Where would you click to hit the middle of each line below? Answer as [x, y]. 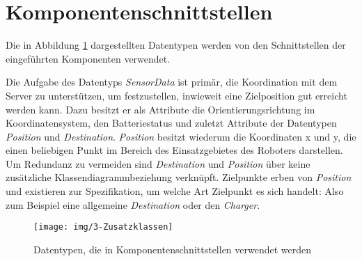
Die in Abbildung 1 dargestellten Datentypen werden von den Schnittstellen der [176, 45]
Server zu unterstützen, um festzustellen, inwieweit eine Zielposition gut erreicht [176, 95]
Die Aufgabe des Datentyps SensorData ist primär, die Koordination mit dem [172, 82]
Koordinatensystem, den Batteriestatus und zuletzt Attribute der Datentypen [171, 123]
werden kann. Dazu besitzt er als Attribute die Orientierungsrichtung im [160, 109]
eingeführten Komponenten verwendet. [88, 58]
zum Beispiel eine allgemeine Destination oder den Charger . [133, 204]
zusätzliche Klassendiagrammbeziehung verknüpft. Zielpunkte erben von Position [179, 177]
